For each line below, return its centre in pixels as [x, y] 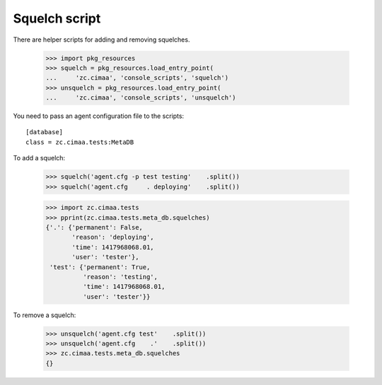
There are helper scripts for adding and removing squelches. [102, 40]
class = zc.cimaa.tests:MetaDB [80, 142]
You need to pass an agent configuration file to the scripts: [98, 116]
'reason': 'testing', [120, 277]
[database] [45, 132]
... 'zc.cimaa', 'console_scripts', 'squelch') [137, 78]
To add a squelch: [39, 158]
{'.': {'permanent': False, [94, 227]
